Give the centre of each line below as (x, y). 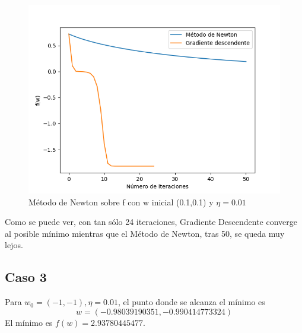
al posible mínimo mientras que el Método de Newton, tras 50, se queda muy (145, 233)
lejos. (14, 245)
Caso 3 (26, 277)
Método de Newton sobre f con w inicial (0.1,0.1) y (121, 202)
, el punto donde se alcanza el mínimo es (191, 302)
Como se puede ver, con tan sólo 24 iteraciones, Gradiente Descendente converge (151, 222)
